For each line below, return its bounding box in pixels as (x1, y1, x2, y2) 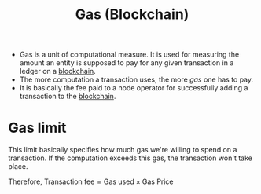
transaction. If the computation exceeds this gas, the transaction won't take (8, 153, 253, 163)
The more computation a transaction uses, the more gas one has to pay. (19, 75, 254, 84)
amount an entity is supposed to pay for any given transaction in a (19, 58, 234, 68)
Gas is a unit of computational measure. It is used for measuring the (19, 49, 240, 60)
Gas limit (8, 119, 67, 137)
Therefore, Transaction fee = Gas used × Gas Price (8, 177, 175, 186)
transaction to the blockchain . (19, 92, 116, 101)
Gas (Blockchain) (75, 5, 189, 24)
